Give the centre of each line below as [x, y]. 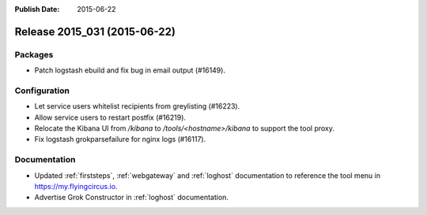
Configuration [42, 91]
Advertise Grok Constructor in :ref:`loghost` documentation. [132, 198]
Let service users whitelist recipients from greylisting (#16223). [137, 106]
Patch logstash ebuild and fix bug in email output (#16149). [130, 70]
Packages [34, 54]
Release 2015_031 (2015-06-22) [95, 32]
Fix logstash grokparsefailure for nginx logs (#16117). [120, 139]
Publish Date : [37, 9]
